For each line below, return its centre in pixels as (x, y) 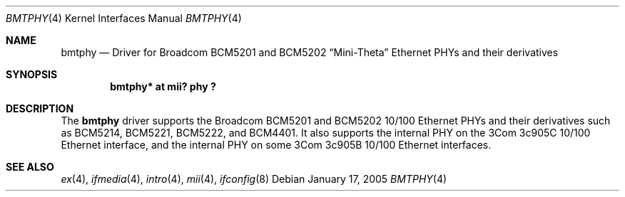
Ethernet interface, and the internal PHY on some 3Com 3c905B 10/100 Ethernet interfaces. (276, 145)
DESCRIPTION (40, 108)
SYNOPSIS (32, 74)
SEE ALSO (30, 167)
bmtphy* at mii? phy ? (163, 86)
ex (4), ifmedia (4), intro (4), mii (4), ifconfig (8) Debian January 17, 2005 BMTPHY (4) (254, 179)
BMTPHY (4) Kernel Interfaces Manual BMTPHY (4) (124, 18)
